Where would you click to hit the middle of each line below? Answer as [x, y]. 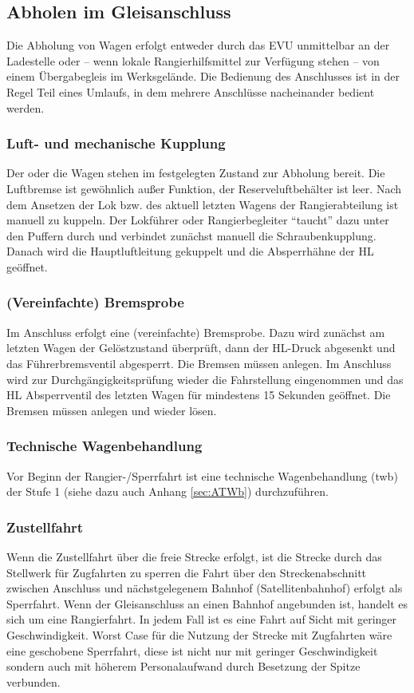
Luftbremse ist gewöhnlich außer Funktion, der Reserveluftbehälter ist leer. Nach [204, 188]
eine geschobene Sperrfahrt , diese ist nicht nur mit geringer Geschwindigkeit [192, 650]
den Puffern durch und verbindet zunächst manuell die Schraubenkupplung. [191, 235]
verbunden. [34, 681]
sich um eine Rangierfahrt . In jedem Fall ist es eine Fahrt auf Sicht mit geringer [202, 619]
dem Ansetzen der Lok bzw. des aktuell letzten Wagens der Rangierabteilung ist [203, 204]
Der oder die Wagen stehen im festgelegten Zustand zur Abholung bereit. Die [196, 173]
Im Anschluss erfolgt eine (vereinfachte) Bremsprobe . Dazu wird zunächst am [196, 332]
